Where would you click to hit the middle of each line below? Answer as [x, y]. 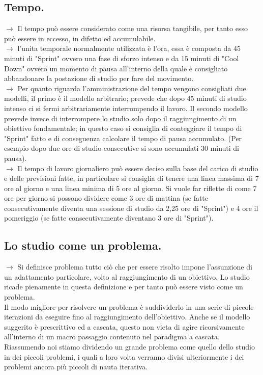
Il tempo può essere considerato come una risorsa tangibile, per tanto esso [133, 28]
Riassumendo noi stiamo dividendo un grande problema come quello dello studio [129, 347]
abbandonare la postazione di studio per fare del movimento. [99, 78]
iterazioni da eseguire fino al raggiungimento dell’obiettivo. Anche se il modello [127, 317]
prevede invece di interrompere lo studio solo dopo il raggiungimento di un [120, 118]
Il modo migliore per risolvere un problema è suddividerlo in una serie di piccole [129, 306]
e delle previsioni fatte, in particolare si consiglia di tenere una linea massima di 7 [131, 178]
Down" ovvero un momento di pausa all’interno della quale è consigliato [116, 68]
